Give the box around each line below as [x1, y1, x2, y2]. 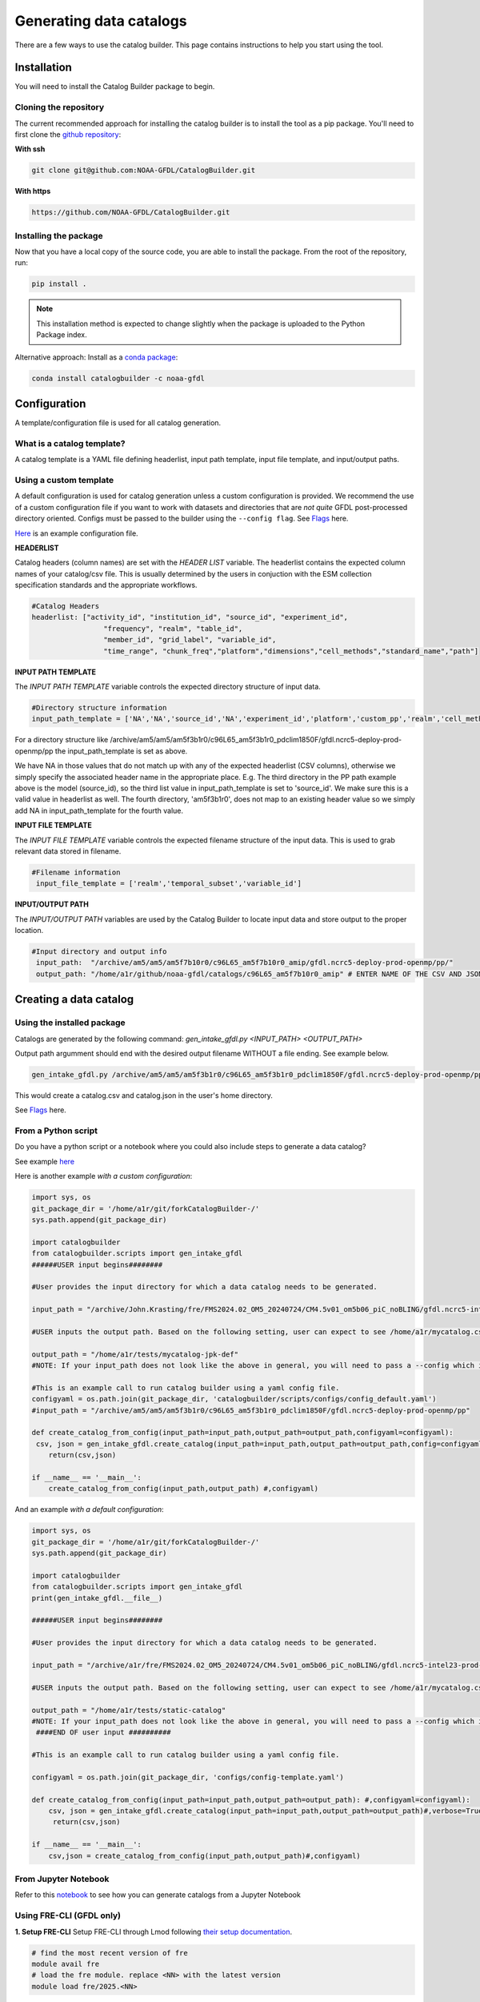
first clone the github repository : [14, 129, 122, 139]
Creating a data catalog [14, 993, 134, 1007]
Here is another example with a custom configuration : [14, 1172, 193, 1181]
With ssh [14, 144, 46, 154]
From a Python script [14, 1125, 98, 1136]
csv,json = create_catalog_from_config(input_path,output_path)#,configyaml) [48, 1851, 362, 1860]
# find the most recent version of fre [31, 1948, 188, 1957]
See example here [14, 1156, 75, 1166]
